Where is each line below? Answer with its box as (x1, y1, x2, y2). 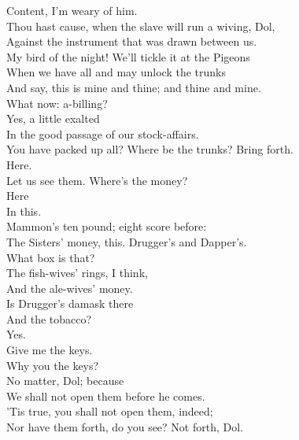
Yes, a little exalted (6, 110, 100, 127)
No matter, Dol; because (6, 372, 124, 389)
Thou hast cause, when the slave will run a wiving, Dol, (6, 17, 275, 34)
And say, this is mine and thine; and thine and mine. (6, 79, 261, 95)
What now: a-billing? (6, 94, 108, 111)
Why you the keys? (6, 357, 99, 373)
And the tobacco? (6, 310, 92, 327)
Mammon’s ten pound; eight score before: (6, 218, 207, 235)
